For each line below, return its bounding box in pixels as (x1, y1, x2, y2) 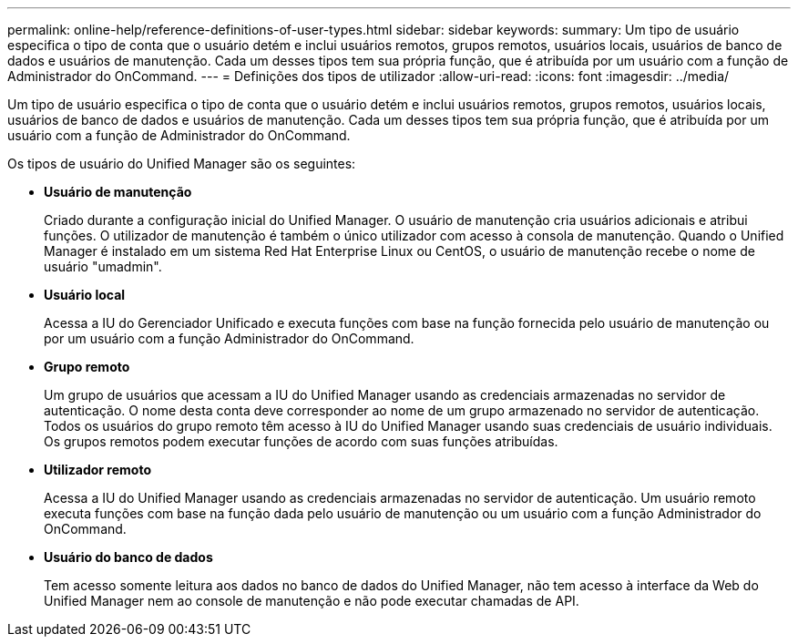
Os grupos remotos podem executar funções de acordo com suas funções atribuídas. (44, 434, 558, 449)
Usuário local (44, 287, 126, 302)
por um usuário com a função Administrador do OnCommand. (44, 331, 414, 346)
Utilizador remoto (44, 462, 151, 477)
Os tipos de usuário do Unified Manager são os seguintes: (7, 156, 356, 171)
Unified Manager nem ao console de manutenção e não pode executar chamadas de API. (44, 593, 579, 608)
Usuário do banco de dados (44, 549, 213, 565)
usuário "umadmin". (44, 259, 162, 274)
